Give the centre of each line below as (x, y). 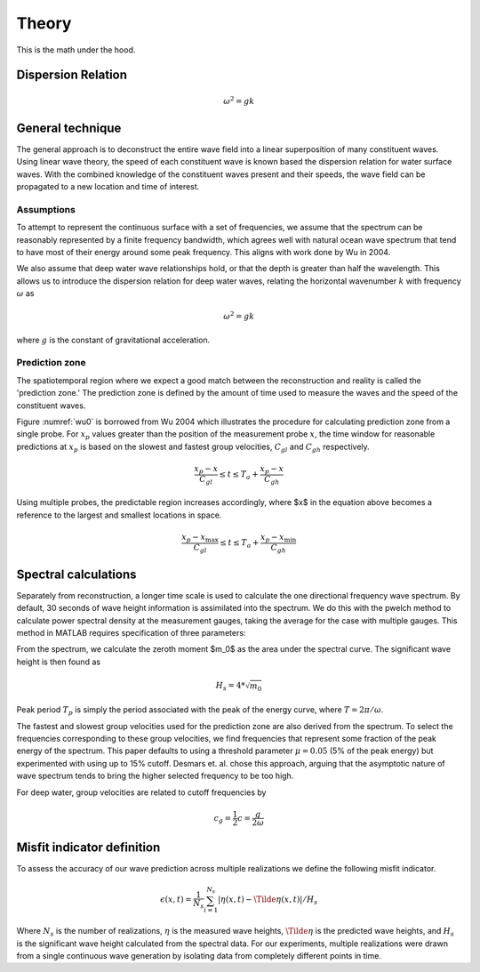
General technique (69, 128)
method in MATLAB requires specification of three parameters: (131, 633)
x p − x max (200, 538)
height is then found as (59, 662)
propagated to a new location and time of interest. (108, 187)
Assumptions (46, 209)
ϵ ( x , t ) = (176, 900)
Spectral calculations (76, 574)
